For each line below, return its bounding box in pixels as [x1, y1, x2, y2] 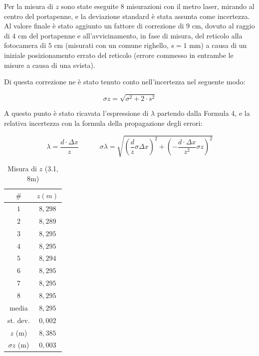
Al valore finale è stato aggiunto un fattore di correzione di [4, 20, 184, 31]
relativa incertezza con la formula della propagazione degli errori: [4, 117, 203, 128]
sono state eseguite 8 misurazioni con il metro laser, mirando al [61, 1, 255, 11]
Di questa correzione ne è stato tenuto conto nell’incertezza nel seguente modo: [4, 76, 246, 87]
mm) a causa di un [189, 40, 247, 50]
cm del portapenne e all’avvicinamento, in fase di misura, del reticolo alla [18, 30, 243, 40]
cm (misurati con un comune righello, [54, 40, 169, 50]
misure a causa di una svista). [4, 59, 95, 70]
